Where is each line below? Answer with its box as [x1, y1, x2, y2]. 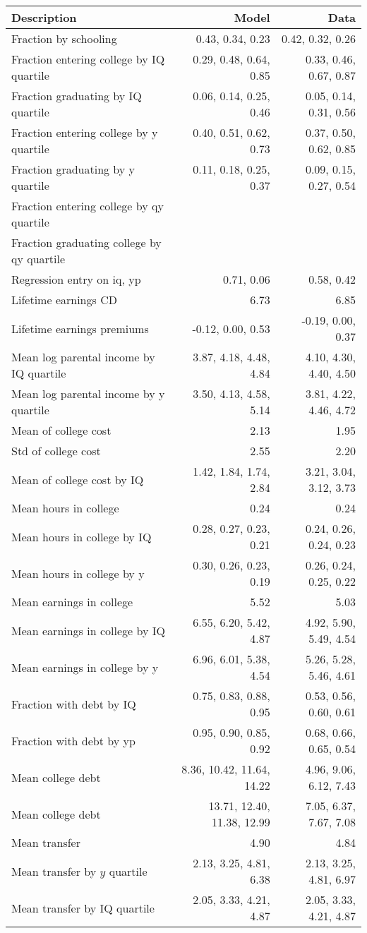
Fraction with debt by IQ [11, 695, 136, 712]
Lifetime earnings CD [11, 291, 117, 308]
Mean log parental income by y [11, 385, 165, 402]
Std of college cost [11, 443, 101, 459]
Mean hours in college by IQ [11, 528, 152, 545]
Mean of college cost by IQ [11, 471, 144, 488]
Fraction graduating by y [11, 161, 136, 177]
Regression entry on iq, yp [11, 271, 141, 287]
